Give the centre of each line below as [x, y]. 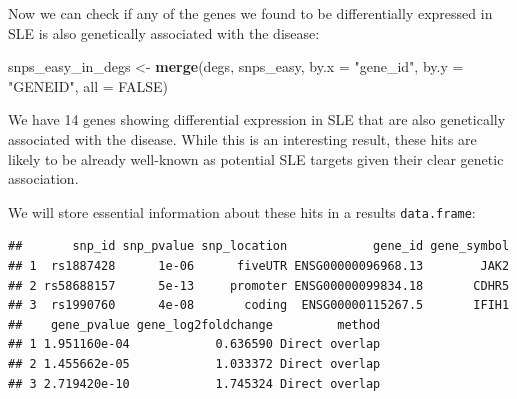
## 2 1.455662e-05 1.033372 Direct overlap [194, 363]
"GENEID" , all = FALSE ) [88, 85]
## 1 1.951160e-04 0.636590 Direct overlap [194, 344]
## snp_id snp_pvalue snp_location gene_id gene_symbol [259, 246]
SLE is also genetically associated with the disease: [164, 32]
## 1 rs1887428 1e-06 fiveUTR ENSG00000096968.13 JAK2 [259, 266]
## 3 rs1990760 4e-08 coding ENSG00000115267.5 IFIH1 [259, 305]
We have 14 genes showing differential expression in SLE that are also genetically [257, 119]
